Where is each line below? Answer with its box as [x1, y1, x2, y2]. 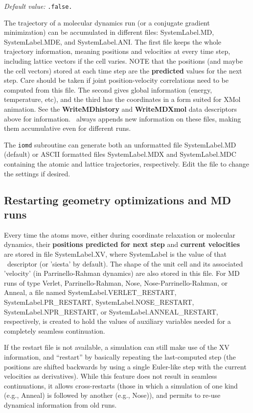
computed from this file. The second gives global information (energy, [4, 84, 212, 95]
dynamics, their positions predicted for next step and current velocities [4, 239, 240, 249]
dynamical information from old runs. [4, 399, 117, 410]
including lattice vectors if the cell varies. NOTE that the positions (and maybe [4, 56, 243, 66]
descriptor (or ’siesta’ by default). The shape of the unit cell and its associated [7, 258, 243, 268]
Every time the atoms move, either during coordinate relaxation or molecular [4, 229, 235, 240]
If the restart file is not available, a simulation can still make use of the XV [4, 342, 230, 352]
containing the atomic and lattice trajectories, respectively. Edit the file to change [4, 159, 249, 169]
